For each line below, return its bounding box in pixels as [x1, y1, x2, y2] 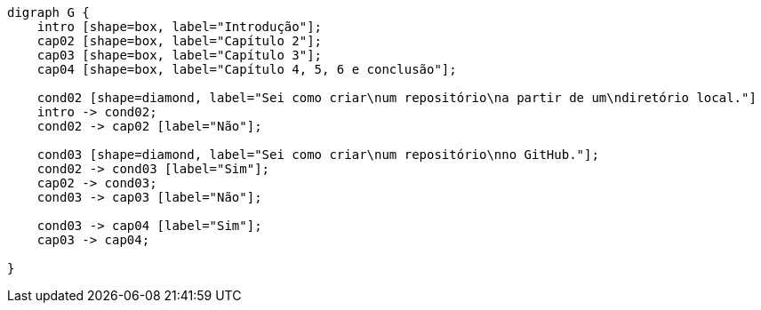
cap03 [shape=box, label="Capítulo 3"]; [36, 48, 323, 62]
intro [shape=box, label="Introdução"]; [36, 20, 323, 34]
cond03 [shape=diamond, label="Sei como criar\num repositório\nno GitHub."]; [36, 147, 599, 162]
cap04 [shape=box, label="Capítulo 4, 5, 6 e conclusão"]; [36, 62, 457, 76]
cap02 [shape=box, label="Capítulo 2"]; [36, 34, 323, 48]
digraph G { [7, 5, 90, 20]
